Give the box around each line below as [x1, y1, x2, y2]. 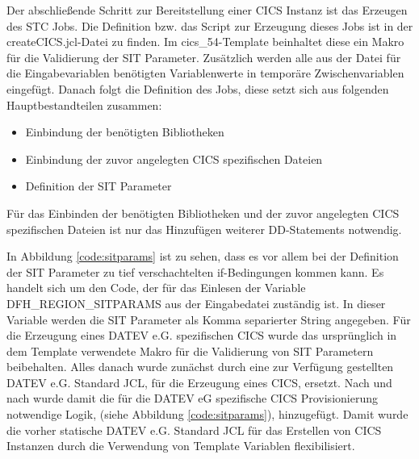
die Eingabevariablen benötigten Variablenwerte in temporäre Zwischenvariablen [6, 65, 404, 81]
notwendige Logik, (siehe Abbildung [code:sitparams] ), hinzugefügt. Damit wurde [6, 406, 409, 423]
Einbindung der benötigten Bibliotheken [25, 123, 224, 140]
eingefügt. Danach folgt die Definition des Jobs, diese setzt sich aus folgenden [6, 80, 389, 97]
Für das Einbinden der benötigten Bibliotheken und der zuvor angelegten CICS [6, 204, 400, 221]
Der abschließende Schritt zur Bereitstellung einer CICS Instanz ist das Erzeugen [6, 2, 408, 18]
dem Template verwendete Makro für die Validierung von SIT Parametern [6, 342, 374, 359]
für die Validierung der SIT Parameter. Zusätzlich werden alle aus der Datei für [6, 48, 401, 65]
